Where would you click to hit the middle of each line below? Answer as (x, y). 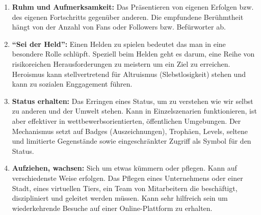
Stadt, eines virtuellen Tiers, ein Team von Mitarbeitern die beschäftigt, (125, 188)
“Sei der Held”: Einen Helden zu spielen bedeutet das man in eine (119, 44)
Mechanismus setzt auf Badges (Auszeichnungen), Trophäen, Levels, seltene (130, 131)
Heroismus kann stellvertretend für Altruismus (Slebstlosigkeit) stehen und (129, 74)
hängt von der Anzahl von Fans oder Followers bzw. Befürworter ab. (119, 27)
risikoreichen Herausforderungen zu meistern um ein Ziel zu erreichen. (121, 63)
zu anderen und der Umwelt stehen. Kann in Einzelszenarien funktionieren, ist (134, 111)
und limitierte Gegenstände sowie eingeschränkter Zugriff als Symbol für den (132, 141)
